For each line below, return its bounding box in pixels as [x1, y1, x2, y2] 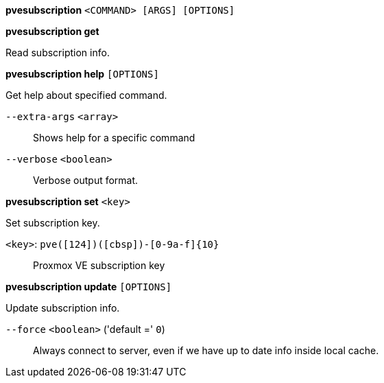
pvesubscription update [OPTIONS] [5, 281, 172, 292]
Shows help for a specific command [33, 132, 195, 143]
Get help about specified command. [5, 89, 167, 101]
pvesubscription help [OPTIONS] [5, 68, 159, 80]
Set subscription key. [5, 217, 100, 229]
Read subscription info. [5, 47, 110, 58]
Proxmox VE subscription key [33, 259, 165, 271]
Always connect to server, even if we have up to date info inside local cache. [33, 345, 379, 356]
